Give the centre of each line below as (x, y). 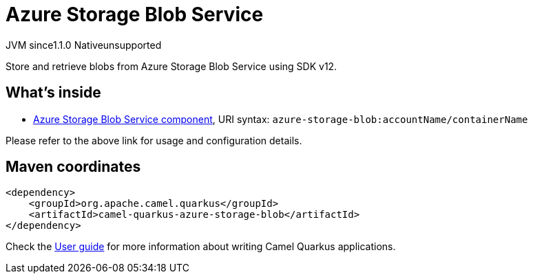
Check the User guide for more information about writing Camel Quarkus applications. (201, 247)
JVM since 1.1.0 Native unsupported (84, 45)
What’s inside (53, 93)
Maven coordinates (73, 167)
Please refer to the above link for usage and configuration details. (154, 140)
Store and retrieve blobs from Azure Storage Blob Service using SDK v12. (171, 66)
